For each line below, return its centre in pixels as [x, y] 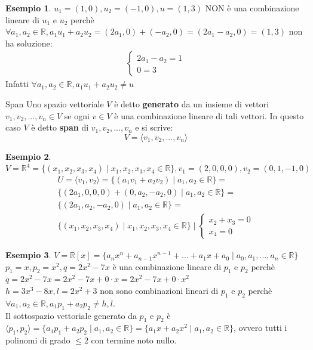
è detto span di [60, 127]
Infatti [17, 84]
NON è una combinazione [252, 8]
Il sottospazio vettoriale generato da [71, 315]
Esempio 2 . [28, 156]
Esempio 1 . [28, 8]
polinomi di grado [38, 340]
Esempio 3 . [28, 255]
